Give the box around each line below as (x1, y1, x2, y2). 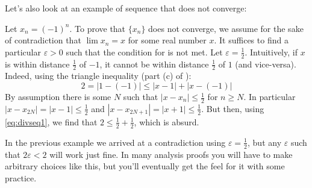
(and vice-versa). (235, 57, 296, 70)
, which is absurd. (134, 115, 199, 128)
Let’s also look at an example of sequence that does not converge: (5, 2, 247, 14)
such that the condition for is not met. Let (66, 45, 223, 58)
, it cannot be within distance (99, 57, 209, 70)
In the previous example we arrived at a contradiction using (5, 136, 226, 148)
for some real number (128, 34, 207, 46)
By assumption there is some (5, 90, 111, 103)
